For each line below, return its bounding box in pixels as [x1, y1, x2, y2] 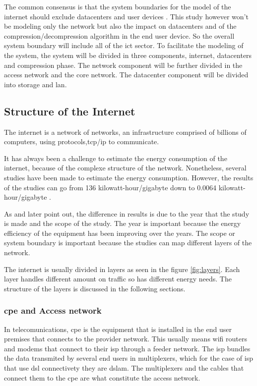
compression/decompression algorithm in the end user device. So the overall [4, 30, 235, 41]
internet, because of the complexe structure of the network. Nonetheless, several [4, 163, 247, 173]
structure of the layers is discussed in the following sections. [4, 283, 186, 293]
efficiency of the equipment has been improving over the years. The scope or [4, 227, 235, 238]
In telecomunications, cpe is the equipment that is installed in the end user [4, 324, 232, 334]
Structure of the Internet [4, 103, 135, 118]
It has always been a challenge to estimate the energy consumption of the [4, 153, 227, 163]
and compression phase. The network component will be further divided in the [4, 59, 243, 70]
